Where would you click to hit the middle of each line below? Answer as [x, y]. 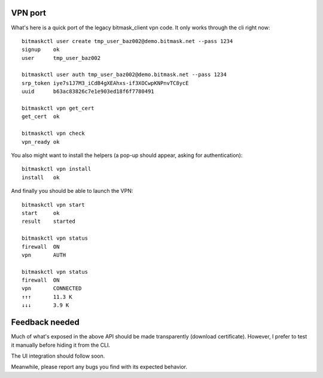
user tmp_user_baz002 [61, 58]
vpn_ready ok [41, 142]
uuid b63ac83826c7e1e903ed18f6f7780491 [88, 92]
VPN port [29, 13]
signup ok [41, 50]
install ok [41, 177]
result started [49, 221]
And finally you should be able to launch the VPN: [72, 191]
